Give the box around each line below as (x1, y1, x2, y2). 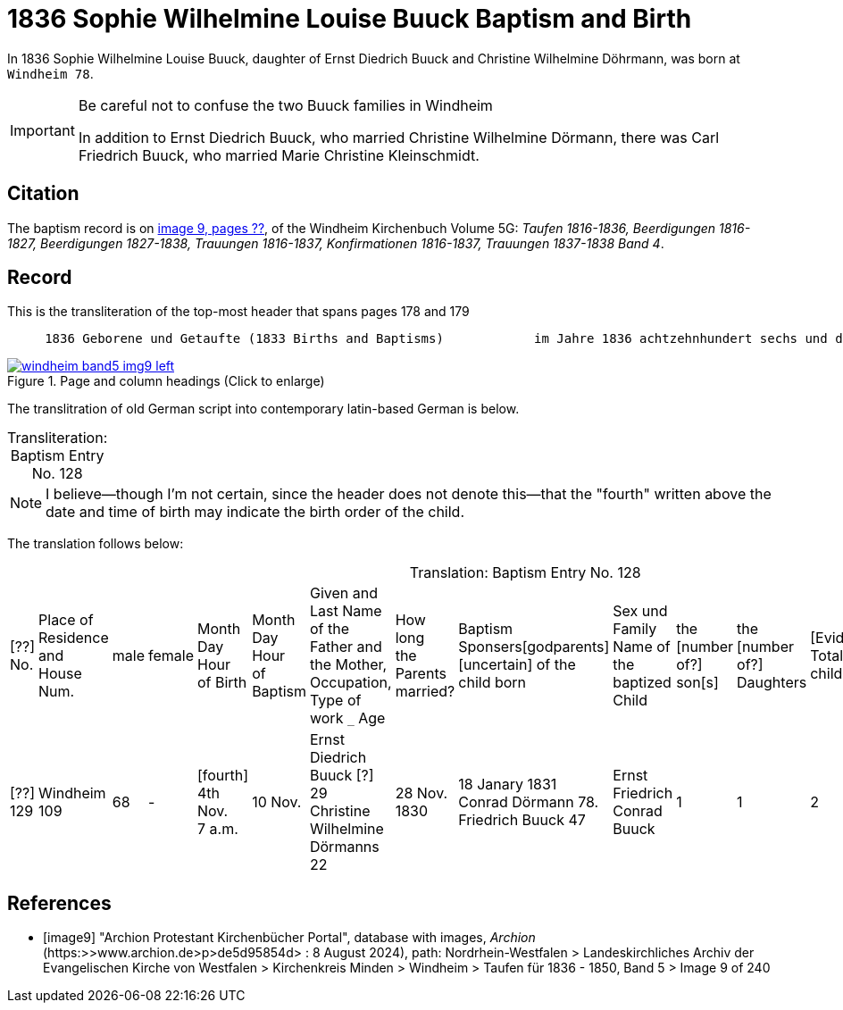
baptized (613, 673, 672, 692)
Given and (309, 584, 378, 603)
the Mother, (309, 655, 388, 674)
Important (10, 121, 75, 139)
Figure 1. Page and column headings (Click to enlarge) (7, 373, 325, 389)
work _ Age (309, 709, 386, 728)
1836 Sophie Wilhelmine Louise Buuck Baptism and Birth (7, 4, 692, 34)
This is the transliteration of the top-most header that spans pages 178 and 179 (7, 304, 470, 320)
